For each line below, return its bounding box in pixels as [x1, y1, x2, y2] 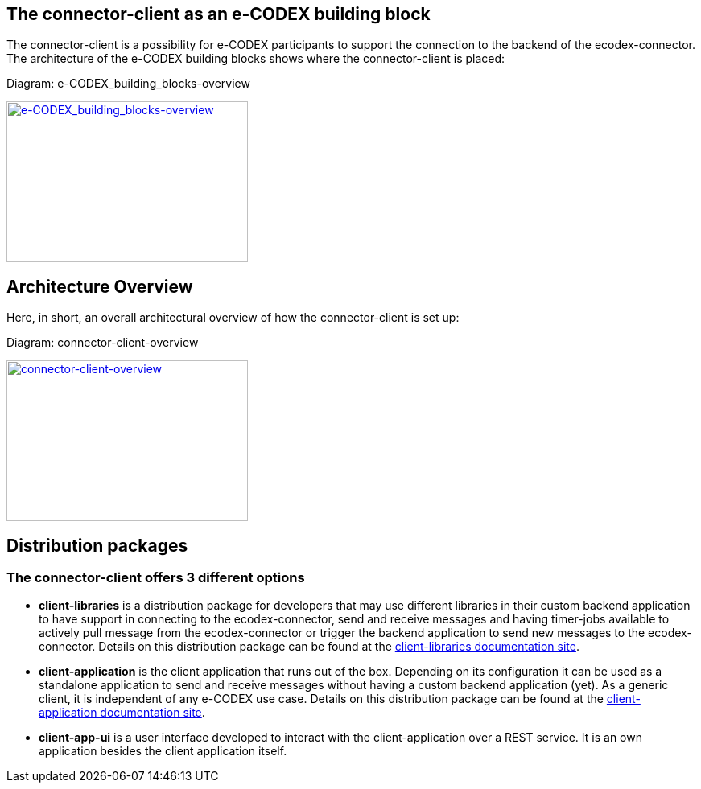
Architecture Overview [6, 276, 193, 297]
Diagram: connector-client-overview [6, 335, 199, 350]
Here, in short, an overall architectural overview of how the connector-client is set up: [6, 310, 460, 325]
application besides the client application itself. [39, 744, 287, 758]
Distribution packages [6, 535, 188, 556]
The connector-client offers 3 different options [6, 569, 305, 586]
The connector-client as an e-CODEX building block [6, 4, 431, 24]
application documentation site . [39, 705, 205, 720]
